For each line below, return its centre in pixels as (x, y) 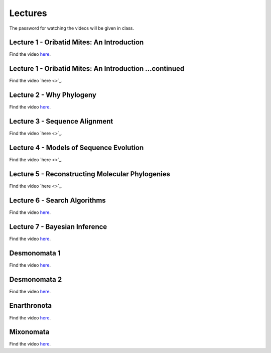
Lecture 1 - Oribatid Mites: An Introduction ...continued (97, 69)
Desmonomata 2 (36, 279)
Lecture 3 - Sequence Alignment (61, 121)
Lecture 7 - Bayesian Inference (58, 227)
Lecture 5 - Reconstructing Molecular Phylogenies (90, 174)
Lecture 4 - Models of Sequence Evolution (77, 147)
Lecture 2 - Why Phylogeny (53, 95)
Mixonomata (29, 332)
